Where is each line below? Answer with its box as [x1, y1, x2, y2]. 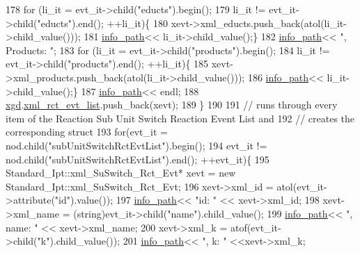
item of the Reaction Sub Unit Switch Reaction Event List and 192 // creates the [6, 111, 355, 125]
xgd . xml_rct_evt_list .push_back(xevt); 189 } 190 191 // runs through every [6, 97, 338, 112]
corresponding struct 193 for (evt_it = [6, 124, 168, 139]
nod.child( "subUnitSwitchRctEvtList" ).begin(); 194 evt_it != [6, 138, 267, 152]
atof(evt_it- [230, 220, 281, 234]
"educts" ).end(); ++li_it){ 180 [37, 15, 169, 30]
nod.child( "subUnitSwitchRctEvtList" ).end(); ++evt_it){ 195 [6, 152, 269, 166]
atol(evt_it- [276, 179, 327, 193]
